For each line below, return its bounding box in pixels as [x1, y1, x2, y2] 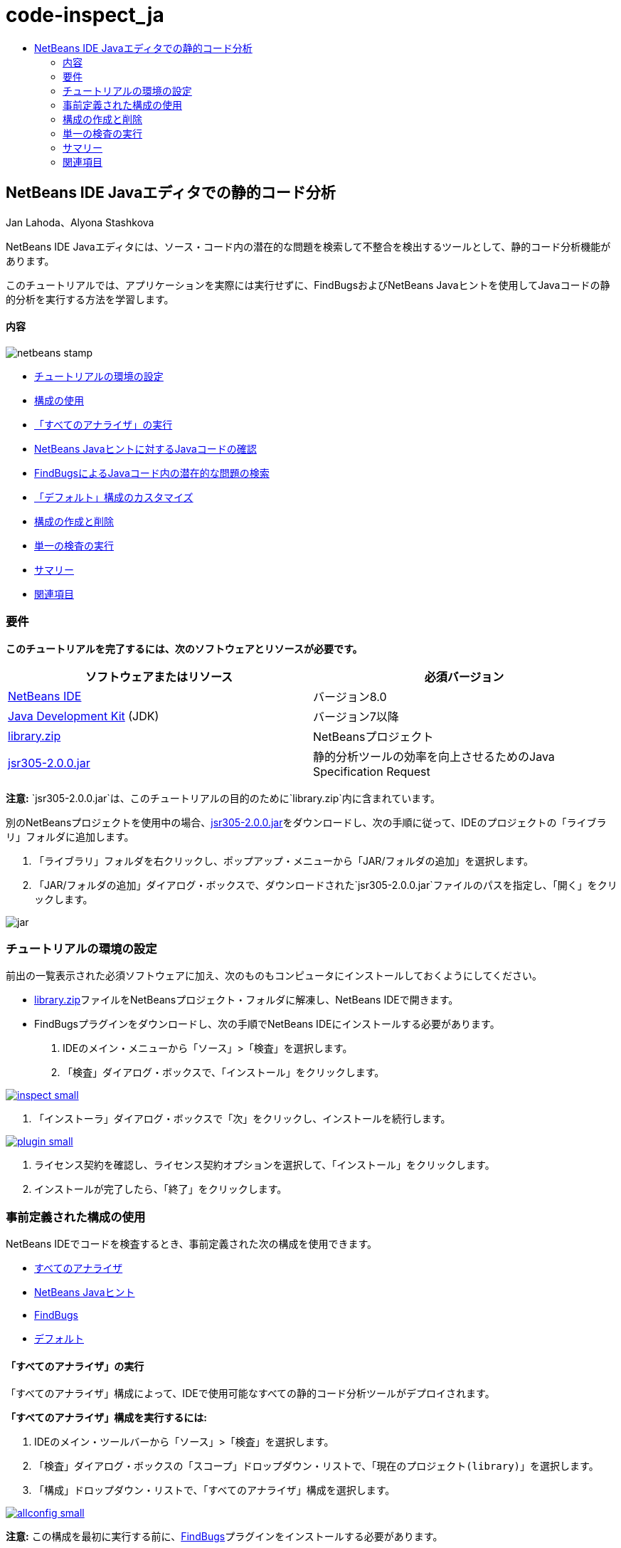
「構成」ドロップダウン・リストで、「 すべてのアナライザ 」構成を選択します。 [34, 1484, 396, 1497]
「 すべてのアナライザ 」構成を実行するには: [6, 1411, 207, 1424]
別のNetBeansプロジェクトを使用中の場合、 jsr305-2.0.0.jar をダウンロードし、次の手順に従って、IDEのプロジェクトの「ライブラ [6, 816, 607, 828]
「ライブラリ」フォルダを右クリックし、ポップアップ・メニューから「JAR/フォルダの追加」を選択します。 [34, 854, 534, 867]
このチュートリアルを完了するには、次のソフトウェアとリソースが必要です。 [6, 642, 363, 655]
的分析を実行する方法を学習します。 [6, 293, 174, 305]
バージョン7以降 [313, 709, 399, 724]
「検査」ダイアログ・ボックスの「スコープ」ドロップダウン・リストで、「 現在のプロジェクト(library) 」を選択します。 [34, 1460, 599, 1473]
